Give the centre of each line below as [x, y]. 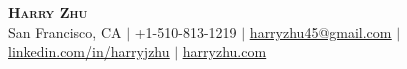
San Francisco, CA [65, 31]
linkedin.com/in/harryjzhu [89, 51]
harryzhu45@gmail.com [320, 31]
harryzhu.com [224, 51]
